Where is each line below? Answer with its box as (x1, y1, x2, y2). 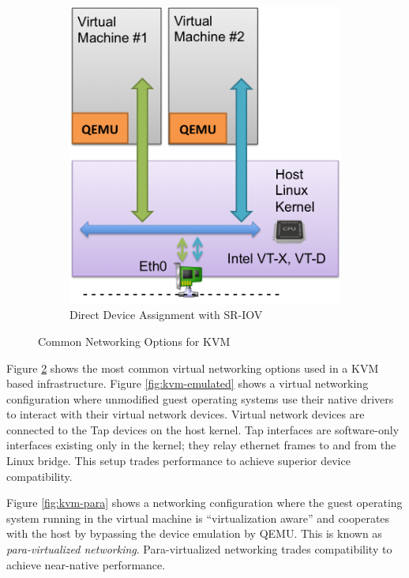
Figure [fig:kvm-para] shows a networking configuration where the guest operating (6, 494, 403, 511)
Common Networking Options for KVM (38, 332, 231, 349)
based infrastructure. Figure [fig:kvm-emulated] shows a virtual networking (6, 375, 369, 392)
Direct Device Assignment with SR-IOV (69, 306, 263, 323)
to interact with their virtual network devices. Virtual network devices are (6, 406, 365, 422)
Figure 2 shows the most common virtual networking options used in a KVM (6, 359, 379, 376)
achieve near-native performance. (6, 556, 166, 572)
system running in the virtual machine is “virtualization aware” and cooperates (6, 509, 390, 526)
